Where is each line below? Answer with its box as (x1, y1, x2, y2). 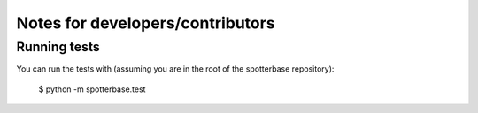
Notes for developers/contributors (16, 13, 275, 33)
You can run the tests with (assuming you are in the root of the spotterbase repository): (16, 64, 335, 74)
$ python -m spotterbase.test (38, 84, 146, 94)
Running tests (16, 39, 101, 55)
